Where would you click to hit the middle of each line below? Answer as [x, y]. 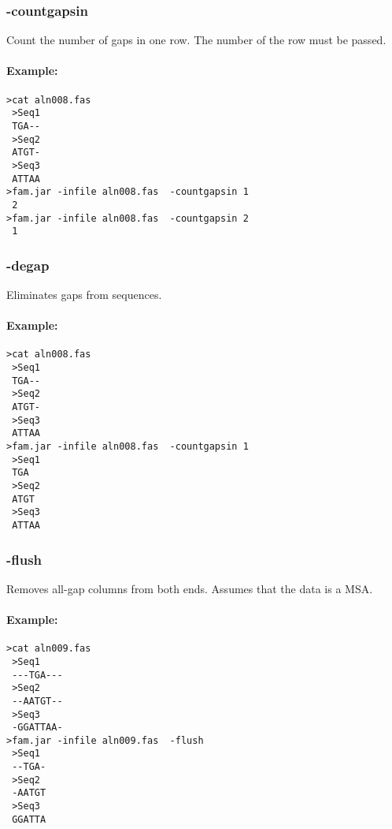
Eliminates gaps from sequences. [84, 295]
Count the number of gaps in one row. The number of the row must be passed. [196, 40]
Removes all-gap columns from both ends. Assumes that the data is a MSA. [190, 588]
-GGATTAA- [37, 728]
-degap [28, 265]
